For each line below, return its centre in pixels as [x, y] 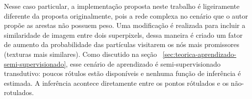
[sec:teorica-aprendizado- [199, 54]
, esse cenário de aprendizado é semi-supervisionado [143, 63]
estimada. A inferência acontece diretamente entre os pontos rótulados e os [116, 83]
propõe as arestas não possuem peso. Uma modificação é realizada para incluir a [125, 25]
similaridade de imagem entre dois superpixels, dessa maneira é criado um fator [123, 35]
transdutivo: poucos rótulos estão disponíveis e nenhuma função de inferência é [123, 73]
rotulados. [19, 92]
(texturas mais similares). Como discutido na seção [81, 54]
